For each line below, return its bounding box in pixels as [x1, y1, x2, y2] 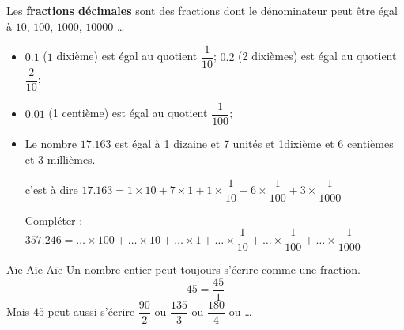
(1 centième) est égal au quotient [48, 104, 208, 121]
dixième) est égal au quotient [56, 47, 198, 64]
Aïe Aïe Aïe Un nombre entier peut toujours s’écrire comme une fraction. [6, 261, 361, 278]
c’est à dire [25, 181, 78, 198]
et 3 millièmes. [25, 150, 96, 167]
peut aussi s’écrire [47, 303, 135, 320]
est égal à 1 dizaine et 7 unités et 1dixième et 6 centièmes [115, 135, 394, 152]
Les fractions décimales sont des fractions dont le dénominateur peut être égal [6, 2, 398, 18]
